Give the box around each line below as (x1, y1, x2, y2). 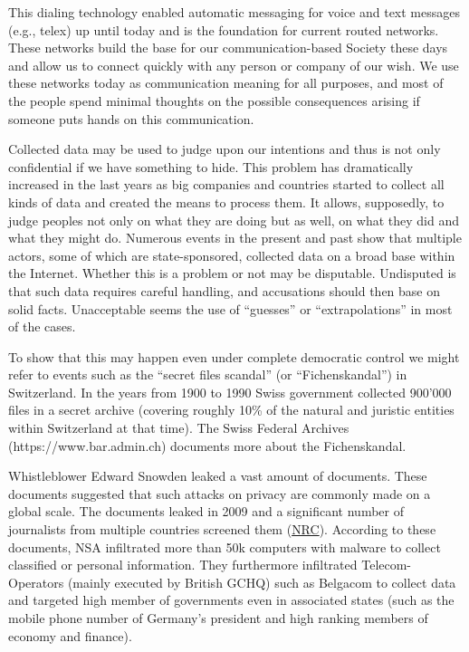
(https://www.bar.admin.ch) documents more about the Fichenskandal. (8, 436, 407, 455)
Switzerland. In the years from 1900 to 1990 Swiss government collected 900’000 (8, 382, 452, 401)
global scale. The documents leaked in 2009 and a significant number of (8, 502, 404, 521)
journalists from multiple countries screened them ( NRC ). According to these (8, 520, 436, 539)
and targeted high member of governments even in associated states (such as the (8, 590, 455, 609)
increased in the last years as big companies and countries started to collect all (8, 175, 445, 194)
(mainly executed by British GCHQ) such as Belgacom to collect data (67, 572, 456, 591)
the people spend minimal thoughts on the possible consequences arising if (8, 91, 420, 110)
